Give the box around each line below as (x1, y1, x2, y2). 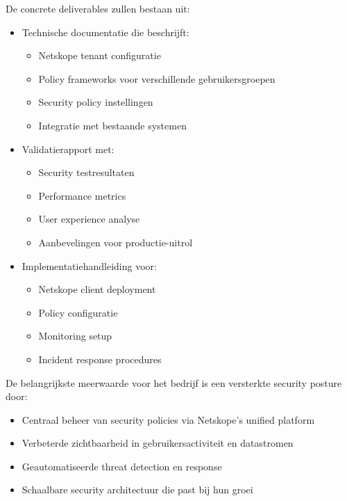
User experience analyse (38, 212, 140, 226)
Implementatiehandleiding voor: (22, 258, 157, 273)
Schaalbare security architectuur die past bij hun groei (22, 482, 253, 497)
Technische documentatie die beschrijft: (22, 24, 189, 39)
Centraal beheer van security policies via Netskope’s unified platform (22, 412, 315, 427)
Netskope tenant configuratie (38, 48, 161, 63)
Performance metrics (38, 188, 126, 202)
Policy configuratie (38, 305, 118, 319)
